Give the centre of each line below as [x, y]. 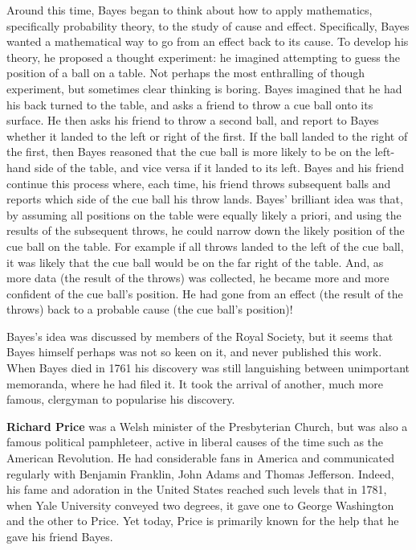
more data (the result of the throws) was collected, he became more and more [198, 278]
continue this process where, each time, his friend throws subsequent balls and [199, 183]
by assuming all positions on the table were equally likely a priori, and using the [204, 214]
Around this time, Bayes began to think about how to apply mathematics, [190, 10]
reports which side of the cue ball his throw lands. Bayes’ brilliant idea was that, [205, 199]
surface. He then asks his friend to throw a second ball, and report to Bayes [193, 120]
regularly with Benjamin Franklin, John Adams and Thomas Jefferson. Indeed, [200, 473]
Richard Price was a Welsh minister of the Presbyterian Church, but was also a [207, 426]
